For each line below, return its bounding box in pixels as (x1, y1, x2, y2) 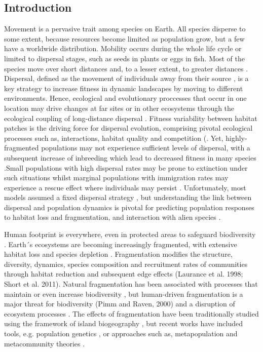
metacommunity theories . (4, 338, 85, 348)
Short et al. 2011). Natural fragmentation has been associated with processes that (4, 279, 258, 289)
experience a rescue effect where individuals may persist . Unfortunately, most (4, 182, 246, 192)
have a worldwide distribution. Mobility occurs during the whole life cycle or (4, 43, 242, 54)
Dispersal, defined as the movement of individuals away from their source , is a (4, 73, 249, 84)
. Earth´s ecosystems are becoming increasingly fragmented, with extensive (4, 239, 237, 249)
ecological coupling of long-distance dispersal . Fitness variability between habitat (4, 112, 257, 123)
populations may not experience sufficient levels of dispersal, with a (41, 142, 250, 153)
